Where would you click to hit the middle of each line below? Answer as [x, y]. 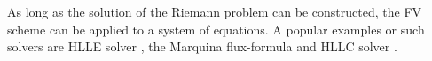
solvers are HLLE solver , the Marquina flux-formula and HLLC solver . [202, 46]
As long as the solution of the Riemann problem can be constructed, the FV [215, 11]
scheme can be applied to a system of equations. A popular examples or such [216, 29]
